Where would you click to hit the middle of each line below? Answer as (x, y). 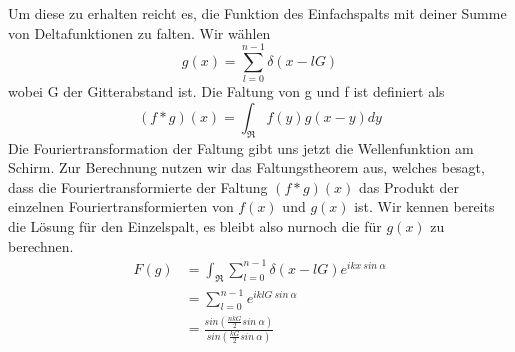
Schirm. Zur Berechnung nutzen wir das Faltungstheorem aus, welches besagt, (246, 167)
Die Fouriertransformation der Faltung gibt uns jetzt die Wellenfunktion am (241, 147)
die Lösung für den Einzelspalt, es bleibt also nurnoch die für (195, 226)
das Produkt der (409, 186)
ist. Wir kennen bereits (424, 206)
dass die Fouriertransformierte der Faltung (138, 186)
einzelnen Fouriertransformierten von (121, 206)
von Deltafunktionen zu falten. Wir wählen (139, 32)
